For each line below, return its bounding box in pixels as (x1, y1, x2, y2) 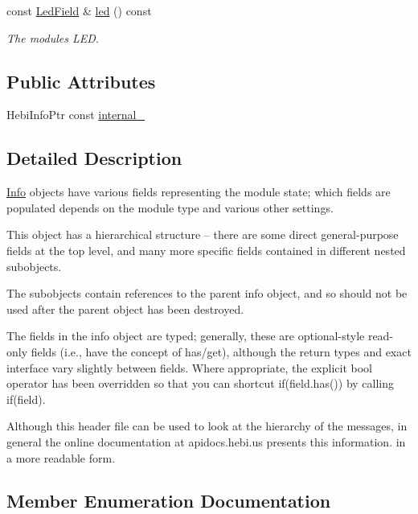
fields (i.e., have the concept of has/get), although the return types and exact (31, 343, 412, 360)
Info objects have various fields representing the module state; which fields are (6, 183, 391, 200)
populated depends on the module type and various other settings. (6, 199, 334, 216)
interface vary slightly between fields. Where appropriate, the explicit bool (6, 359, 372, 376)
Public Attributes (6, 68, 156, 93)
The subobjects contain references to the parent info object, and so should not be (6, 285, 408, 302)
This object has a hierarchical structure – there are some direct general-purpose (6, 226, 399, 243)
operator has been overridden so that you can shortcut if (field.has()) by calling (6, 375, 395, 392)
